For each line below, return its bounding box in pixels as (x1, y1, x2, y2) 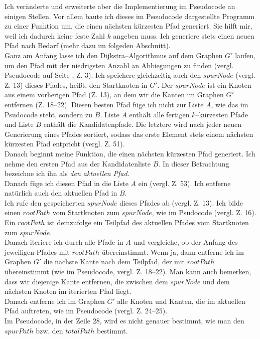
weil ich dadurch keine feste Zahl (5, 30, 105, 41)
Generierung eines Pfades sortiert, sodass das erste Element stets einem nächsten (5, 128, 253, 139)
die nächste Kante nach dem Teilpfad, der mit (43, 256, 185, 267)
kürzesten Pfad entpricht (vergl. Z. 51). (5, 138, 125, 149)
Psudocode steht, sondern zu (5, 109, 93, 119)
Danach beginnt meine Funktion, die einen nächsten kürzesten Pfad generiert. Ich (5, 148, 255, 158)
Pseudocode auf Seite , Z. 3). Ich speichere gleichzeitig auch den (5, 70, 201, 80)
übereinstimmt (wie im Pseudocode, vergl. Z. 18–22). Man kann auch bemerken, (5, 266, 251, 277)
